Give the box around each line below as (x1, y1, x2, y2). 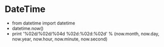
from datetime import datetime (12, 20, 76, 26)
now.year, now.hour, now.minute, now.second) (12, 36, 108, 42)
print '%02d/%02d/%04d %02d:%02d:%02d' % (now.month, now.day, (12, 30, 159, 36)
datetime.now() (12, 25, 44, 31)
